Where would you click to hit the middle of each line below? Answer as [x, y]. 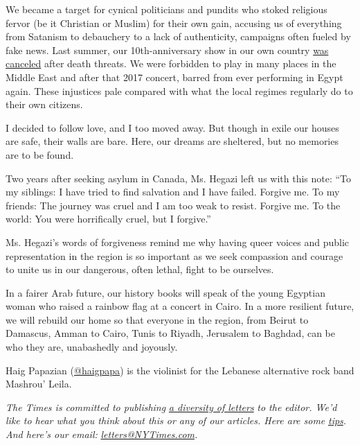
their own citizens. [44, 104]
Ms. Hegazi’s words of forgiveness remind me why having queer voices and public [178, 242]
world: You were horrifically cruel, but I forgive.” [108, 219]
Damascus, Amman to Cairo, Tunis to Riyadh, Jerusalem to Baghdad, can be [170, 333]
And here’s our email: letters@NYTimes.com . [102, 434]
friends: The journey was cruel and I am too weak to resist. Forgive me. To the [173, 205]
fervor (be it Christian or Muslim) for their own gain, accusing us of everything [174, 23]
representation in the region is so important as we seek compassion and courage [174, 255]
